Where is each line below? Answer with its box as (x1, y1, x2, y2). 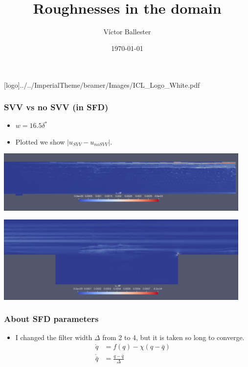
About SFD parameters (4, 313, 99, 325)
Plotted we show (15, 136, 65, 147)
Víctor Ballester (103, 26, 151, 37)
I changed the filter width (15, 332, 92, 342)
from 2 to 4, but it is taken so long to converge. (102, 332, 245, 342)
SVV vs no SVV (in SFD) (4, 100, 109, 113)
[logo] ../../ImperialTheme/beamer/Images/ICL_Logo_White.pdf (4, 80, 200, 90)
